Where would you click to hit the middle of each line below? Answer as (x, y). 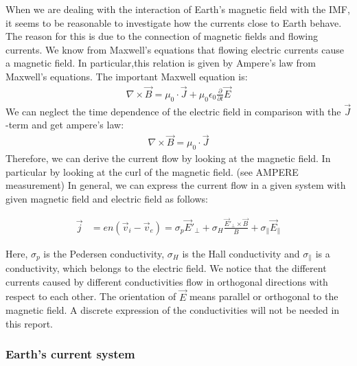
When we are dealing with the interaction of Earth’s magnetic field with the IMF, (178, 9)
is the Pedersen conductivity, (104, 253)
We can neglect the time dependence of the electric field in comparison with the (173, 111)
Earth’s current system (70, 354)
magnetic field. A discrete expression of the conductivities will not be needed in (173, 310)
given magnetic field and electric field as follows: (107, 198)
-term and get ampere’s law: (65, 125)
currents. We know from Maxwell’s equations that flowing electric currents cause (175, 49)
